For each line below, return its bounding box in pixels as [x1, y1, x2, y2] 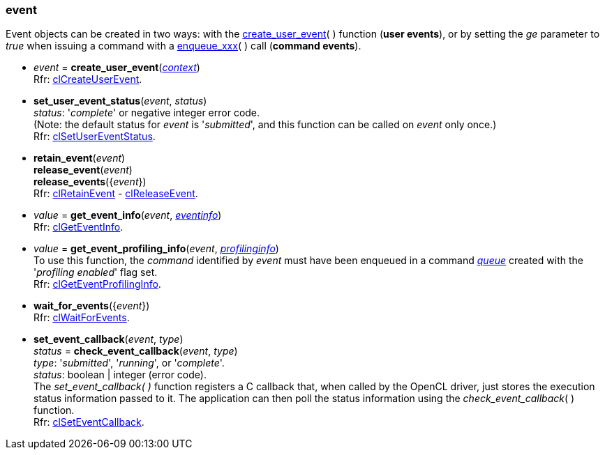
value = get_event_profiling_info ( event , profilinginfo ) [33, 242, 279, 255]
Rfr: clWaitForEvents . [33, 311, 130, 324]
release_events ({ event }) [33, 176, 147, 188]
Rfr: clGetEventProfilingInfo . [33, 278, 161, 291]
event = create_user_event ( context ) [33, 61, 200, 74]
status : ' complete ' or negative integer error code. [33, 107, 260, 119]
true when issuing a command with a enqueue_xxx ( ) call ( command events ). [6, 40, 361, 52]
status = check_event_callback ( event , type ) [33, 345, 238, 357]
